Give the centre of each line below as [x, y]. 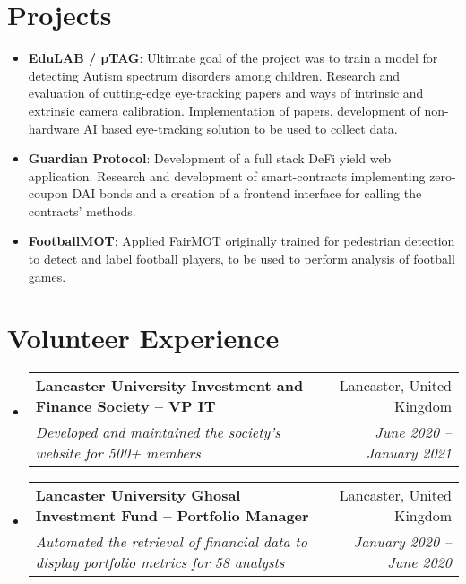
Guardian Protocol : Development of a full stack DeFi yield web [210, 158]
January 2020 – [402, 542]
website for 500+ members [118, 453]
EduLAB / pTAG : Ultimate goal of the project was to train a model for [233, 58]
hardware [54, 128]
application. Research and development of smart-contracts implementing [227, 175]
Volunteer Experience [143, 338]
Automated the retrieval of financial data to [171, 542]
